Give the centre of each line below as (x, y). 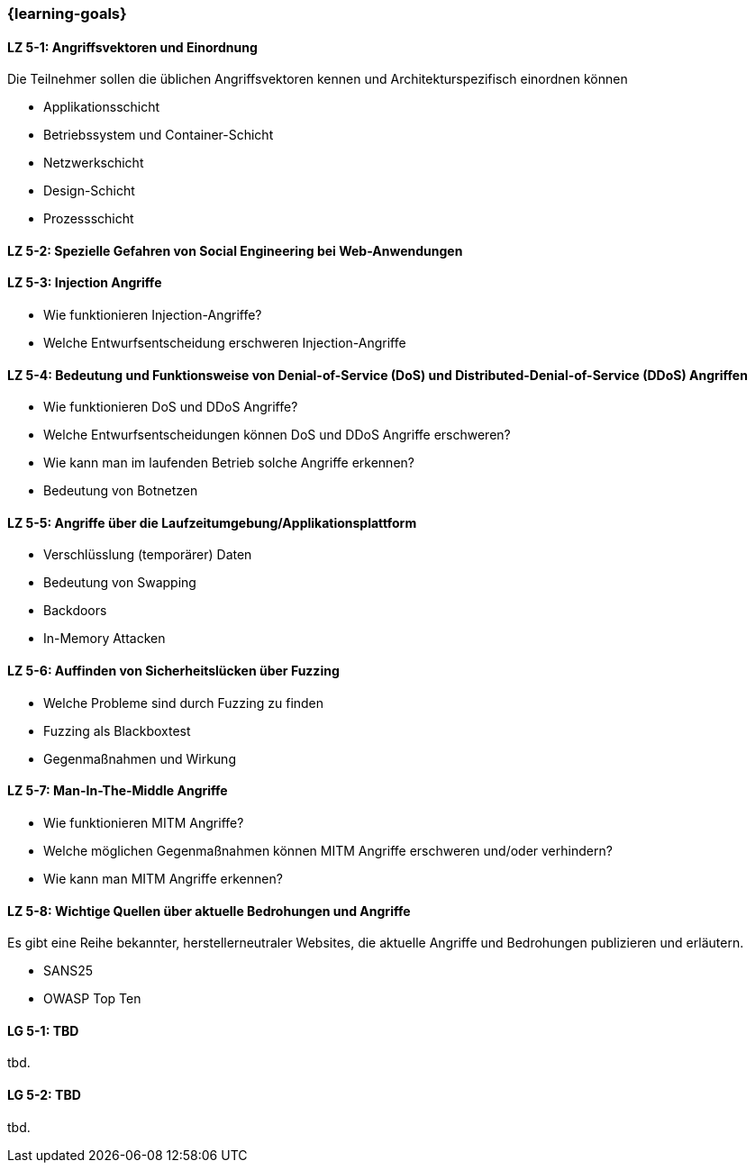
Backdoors (75, 611)
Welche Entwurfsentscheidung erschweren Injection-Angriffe (225, 343)
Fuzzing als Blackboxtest (117, 730)
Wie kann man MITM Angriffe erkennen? (163, 878)
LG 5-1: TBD (43, 1030)
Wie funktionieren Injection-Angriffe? (153, 315)
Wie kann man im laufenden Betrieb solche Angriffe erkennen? (229, 463)
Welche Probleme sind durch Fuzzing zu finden (184, 703)
